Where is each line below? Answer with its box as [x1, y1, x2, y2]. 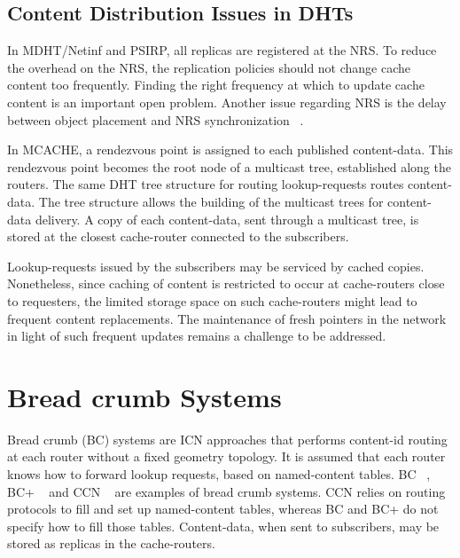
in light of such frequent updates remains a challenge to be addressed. [7, 326, 386, 345]
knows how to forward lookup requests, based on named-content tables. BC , [7, 465, 431, 483]
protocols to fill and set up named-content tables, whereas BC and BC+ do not [7, 499, 439, 518]
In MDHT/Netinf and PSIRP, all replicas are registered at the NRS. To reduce [7, 41, 437, 59]
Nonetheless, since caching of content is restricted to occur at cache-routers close [7, 274, 445, 293]
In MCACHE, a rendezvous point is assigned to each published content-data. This [7, 140, 454, 159]
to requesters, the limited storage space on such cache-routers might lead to [7, 291, 417, 310]
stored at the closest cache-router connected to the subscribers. [7, 227, 349, 246]
